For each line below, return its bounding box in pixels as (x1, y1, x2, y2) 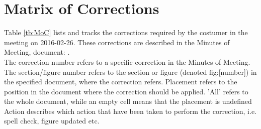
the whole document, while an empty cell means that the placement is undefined (4, 96, 252, 106)
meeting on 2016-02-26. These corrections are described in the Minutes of (4, 37, 230, 47)
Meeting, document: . (4, 47, 70, 57)
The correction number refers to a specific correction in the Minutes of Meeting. (4, 56, 250, 67)
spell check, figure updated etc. (4, 115, 100, 126)
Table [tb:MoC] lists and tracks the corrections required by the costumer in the (4, 27, 248, 38)
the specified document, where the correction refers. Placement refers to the (4, 76, 237, 87)
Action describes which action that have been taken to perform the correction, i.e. (4, 105, 256, 116)
